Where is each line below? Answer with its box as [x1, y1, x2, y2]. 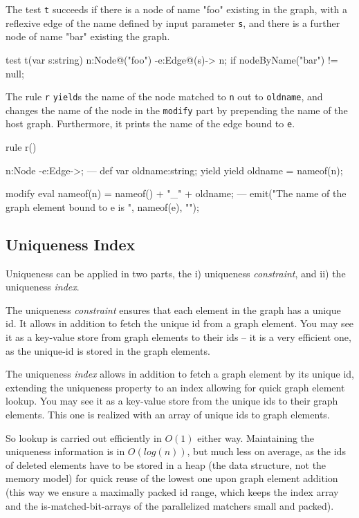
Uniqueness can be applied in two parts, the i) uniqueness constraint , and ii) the [6, 266, 346, 280]
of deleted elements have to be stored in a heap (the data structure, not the [6, 457, 326, 472]
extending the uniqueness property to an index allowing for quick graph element [6, 380, 345, 394]
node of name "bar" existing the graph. [6, 29, 170, 44]
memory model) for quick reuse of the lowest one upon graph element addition [6, 471, 338, 485]
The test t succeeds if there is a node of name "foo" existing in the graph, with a [6, 2, 348, 16]
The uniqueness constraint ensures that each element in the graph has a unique [6, 302, 341, 317]
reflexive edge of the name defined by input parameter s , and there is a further [6, 15, 340, 30]
